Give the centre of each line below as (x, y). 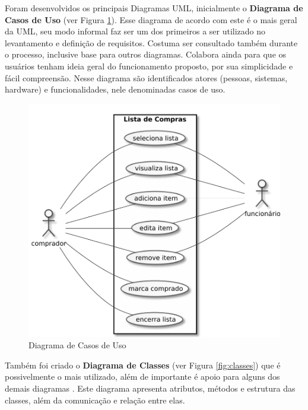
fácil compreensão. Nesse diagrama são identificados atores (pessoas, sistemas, (146, 77)
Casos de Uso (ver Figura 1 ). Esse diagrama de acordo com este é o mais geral (151, 19)
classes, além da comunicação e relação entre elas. (95, 400)
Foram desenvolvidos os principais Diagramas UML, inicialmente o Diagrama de (154, 8)
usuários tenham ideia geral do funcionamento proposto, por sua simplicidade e (149, 66)
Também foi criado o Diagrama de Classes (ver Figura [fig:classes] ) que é (143, 365)
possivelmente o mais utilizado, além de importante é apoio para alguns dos (142, 376)
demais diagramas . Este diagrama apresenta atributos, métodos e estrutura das (150, 388)
